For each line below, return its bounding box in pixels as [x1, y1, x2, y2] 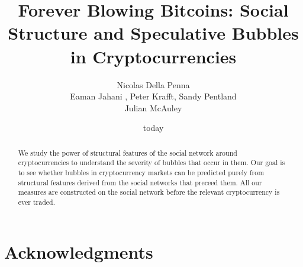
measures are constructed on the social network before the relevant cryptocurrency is [18, 187, 280, 197]
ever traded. [18, 197, 55, 207]
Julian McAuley [124, 101, 182, 114]
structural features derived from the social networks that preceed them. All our [18, 177, 262, 187]
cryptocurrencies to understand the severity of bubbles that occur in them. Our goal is [18, 157, 285, 168]
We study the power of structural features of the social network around [18, 147, 237, 157]
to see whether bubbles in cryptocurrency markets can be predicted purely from [18, 167, 265, 177]
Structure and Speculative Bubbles [8, 21, 299, 45]
